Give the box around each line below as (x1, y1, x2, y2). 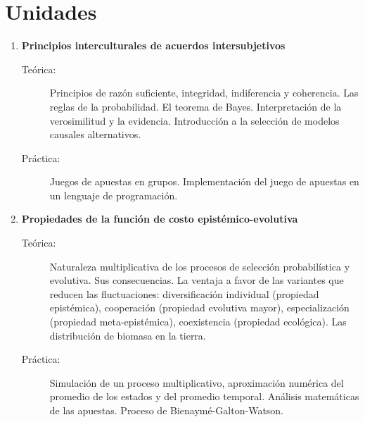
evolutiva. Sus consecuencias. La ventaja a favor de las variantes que (49, 273, 344, 287)
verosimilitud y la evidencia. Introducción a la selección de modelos (49, 113, 340, 128)
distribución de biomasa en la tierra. (49, 328, 206, 342)
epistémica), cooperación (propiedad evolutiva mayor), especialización (49, 300, 350, 315)
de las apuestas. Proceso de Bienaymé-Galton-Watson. (49, 403, 284, 417)
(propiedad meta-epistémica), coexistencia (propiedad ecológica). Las (49, 314, 347, 329)
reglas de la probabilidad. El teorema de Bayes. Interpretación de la (49, 99, 342, 113)
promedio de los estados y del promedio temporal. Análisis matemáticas (49, 389, 359, 404)
